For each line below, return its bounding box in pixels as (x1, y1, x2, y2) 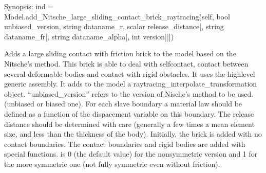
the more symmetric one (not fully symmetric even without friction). (4, 158, 220, 169)
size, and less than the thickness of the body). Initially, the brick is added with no (4, 128, 262, 139)
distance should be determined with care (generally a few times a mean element (4, 118, 255, 129)
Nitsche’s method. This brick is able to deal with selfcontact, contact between (4, 58, 249, 69)
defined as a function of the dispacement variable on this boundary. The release (4, 108, 254, 119)
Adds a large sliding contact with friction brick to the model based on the (4, 48, 236, 59)
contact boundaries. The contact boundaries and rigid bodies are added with (4, 138, 245, 149)
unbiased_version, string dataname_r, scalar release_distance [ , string (4, 21, 224, 32)
